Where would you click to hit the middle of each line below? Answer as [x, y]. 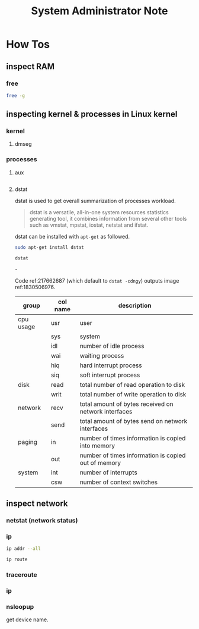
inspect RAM [31, 66]
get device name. [27, 619]
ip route [17, 559]
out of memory [100, 463]
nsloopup [20, 606]
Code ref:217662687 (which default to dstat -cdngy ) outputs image [97, 281]
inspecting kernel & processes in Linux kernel [92, 114]
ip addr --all [24, 549]
